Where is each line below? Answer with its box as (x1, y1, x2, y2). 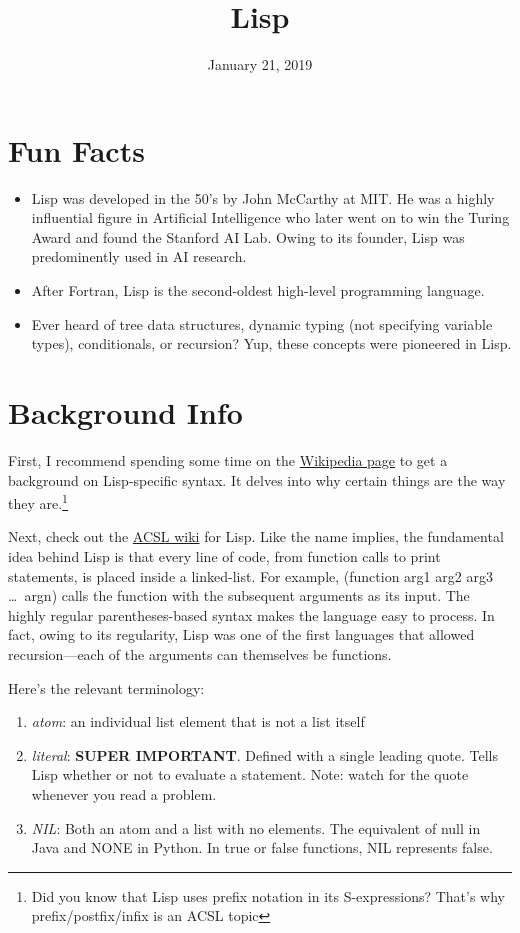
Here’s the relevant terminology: (8, 677, 205, 698)
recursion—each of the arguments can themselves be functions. (8, 643, 392, 664)
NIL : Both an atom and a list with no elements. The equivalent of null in (31, 817, 481, 838)
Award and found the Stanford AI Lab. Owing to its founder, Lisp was (31, 226, 465, 247)
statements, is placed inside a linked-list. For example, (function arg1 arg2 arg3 (8, 565, 493, 586)
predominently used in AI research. (31, 246, 247, 267)
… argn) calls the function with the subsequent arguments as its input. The (8, 585, 470, 606)
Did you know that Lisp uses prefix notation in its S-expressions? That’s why (31, 885, 505, 906)
